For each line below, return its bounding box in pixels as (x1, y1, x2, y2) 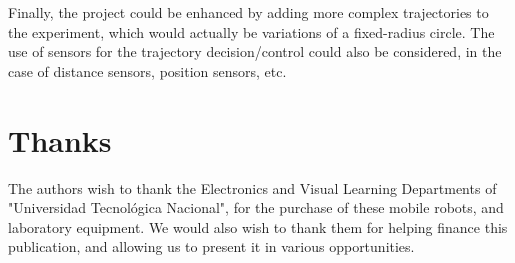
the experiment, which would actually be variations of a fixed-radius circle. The (8, 21, 495, 42)
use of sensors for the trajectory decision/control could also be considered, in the (8, 41, 502, 62)
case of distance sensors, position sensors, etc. (8, 60, 287, 81)
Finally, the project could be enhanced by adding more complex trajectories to (8, 2, 489, 22)
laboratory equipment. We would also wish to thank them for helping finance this (8, 216, 508, 237)
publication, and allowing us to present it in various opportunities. (8, 236, 415, 257)
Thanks (8, 119, 112, 160)
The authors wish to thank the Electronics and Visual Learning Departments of (8, 177, 497, 198)
